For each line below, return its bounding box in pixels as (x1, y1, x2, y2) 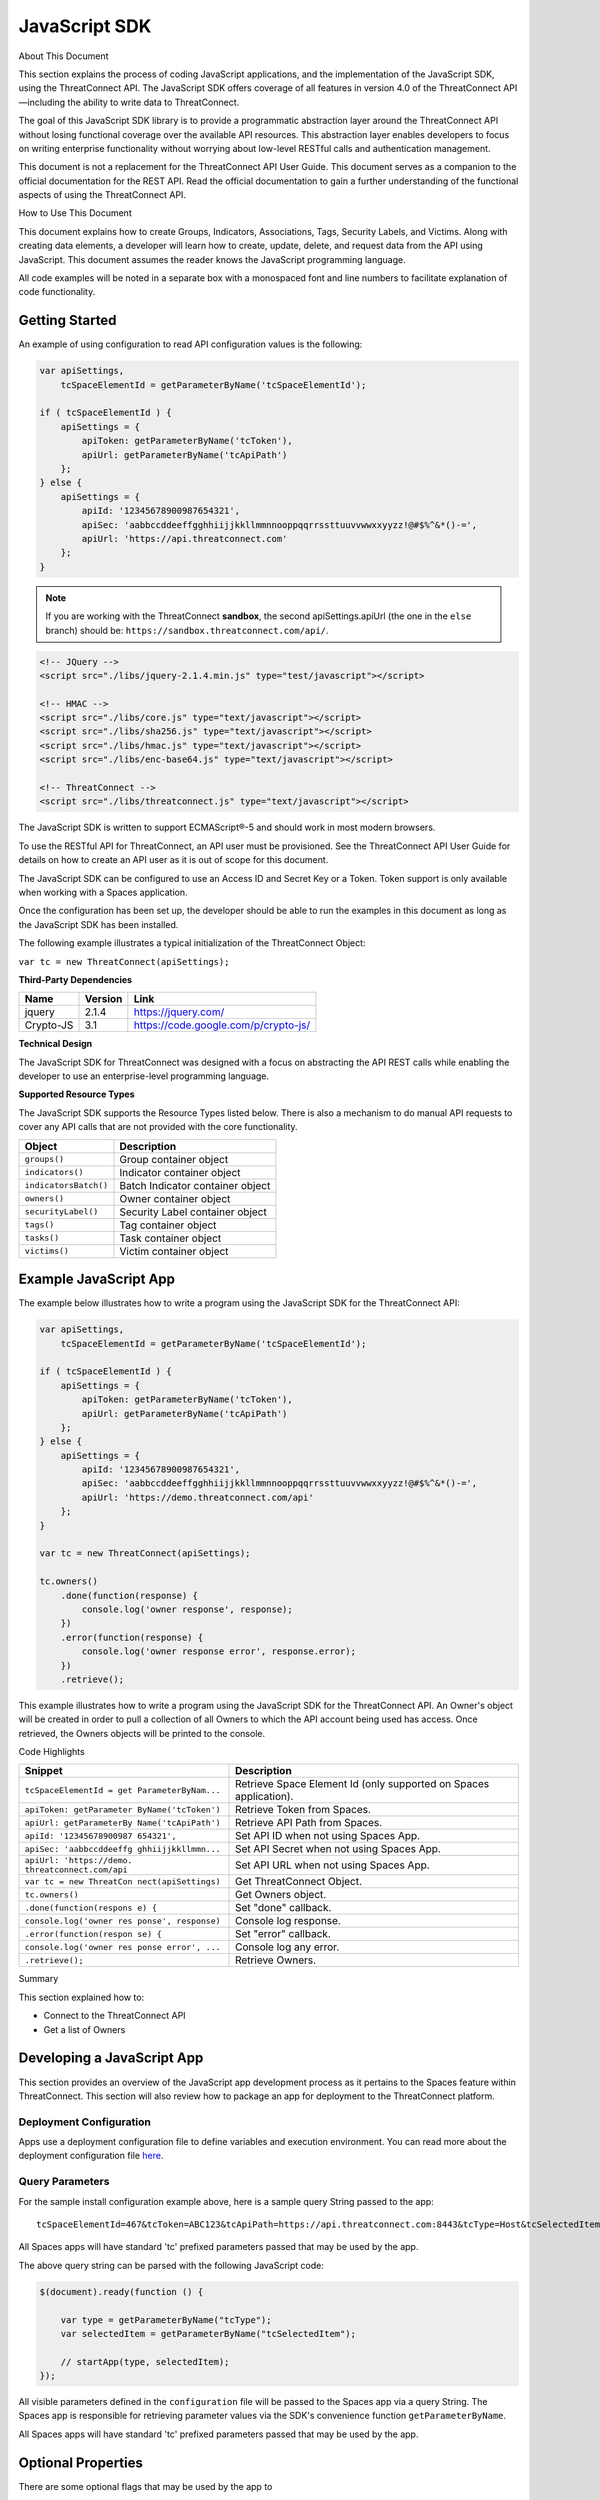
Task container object (119, 1231, 222, 1245)
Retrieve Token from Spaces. (235, 1803, 372, 1817)
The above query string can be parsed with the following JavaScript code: (18, 2259, 324, 2271)
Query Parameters (18, 2175, 110, 2189)
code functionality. (18, 286, 96, 298)
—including (18, 96, 66, 108)
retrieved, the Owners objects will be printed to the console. (18, 1727, 265, 1739)
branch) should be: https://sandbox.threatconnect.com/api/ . (45, 624, 329, 636)
